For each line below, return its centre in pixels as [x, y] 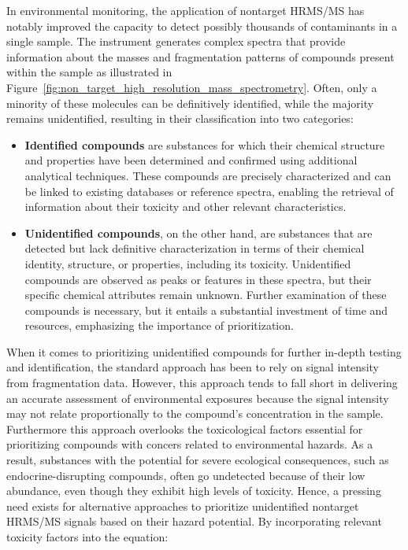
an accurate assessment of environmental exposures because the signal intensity [198, 398]
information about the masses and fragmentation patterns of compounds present [200, 56]
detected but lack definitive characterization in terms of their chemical [195, 248]
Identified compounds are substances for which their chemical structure [205, 144]
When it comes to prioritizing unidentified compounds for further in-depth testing [204, 351]
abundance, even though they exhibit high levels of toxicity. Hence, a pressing [194, 491]
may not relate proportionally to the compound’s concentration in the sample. [195, 413]
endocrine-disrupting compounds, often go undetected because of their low [186, 475]
